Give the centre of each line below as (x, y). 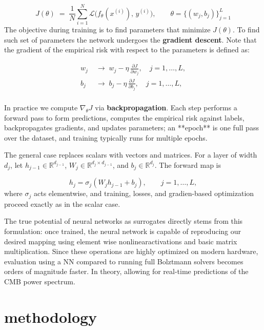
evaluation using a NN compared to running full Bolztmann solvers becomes (124, 261)
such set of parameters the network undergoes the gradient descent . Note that (130, 39)
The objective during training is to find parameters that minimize (107, 30)
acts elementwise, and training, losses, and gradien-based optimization (144, 193)
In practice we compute (41, 107)
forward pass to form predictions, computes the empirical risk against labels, (124, 117)
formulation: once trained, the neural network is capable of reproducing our (123, 231)
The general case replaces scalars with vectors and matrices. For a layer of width (131, 155)
